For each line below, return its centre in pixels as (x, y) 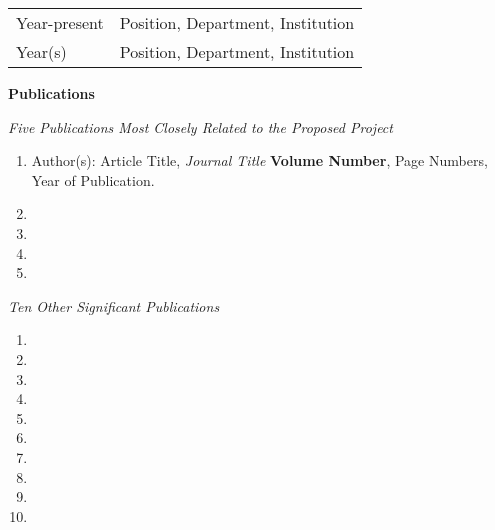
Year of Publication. (93, 179)
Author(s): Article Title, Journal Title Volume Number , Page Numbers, (259, 160)
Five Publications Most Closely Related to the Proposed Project (200, 126)
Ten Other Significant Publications (114, 305)
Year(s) (41, 51)
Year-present (60, 22)
